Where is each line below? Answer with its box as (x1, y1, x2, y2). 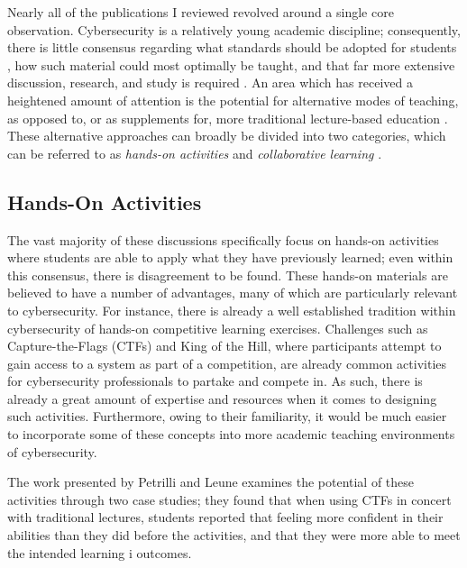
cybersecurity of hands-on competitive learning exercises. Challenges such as (7, 318, 428, 337)
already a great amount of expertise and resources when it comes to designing (7, 389, 437, 408)
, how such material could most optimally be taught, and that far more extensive (7, 55, 455, 74)
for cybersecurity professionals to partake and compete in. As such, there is (7, 371, 423, 390)
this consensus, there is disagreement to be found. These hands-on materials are (7, 265, 448, 284)
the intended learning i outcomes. (7, 543, 192, 562)
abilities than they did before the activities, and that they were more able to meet (7, 526, 461, 545)
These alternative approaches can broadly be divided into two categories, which (7, 126, 446, 145)
